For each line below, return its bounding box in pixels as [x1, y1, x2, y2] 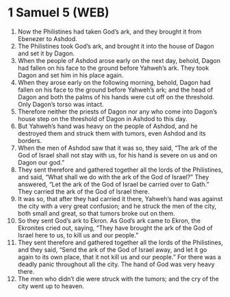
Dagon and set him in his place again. [17, 70, 124, 79]
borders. [17, 136, 42, 144]
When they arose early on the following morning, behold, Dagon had [17, 78, 211, 86]
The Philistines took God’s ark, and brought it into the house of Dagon [17, 42, 214, 50]
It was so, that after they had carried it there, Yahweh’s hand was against [17, 194, 223, 203]
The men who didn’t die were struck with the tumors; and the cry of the [17, 274, 219, 283]
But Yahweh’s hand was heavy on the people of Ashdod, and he [17, 122, 198, 130]
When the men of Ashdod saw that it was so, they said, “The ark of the [17, 144, 218, 152]
